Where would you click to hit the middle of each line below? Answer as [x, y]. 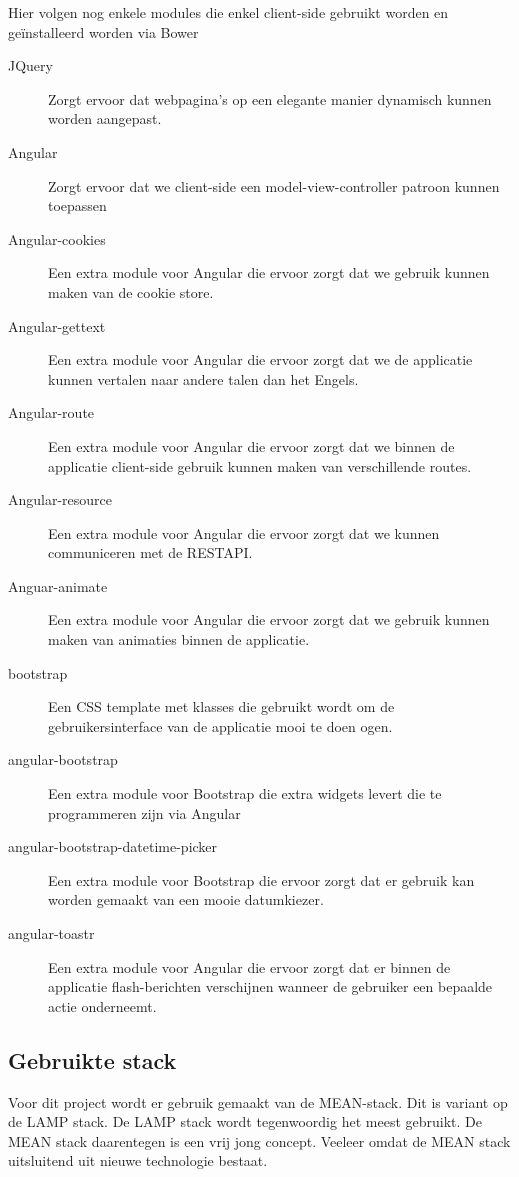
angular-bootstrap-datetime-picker [113, 846]
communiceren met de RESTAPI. [150, 552]
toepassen [77, 205]
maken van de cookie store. [131, 291]
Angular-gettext [57, 325]
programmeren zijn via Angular [144, 812]
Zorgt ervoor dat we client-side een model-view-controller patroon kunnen [274, 185]
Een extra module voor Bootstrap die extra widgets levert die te [245, 793]
